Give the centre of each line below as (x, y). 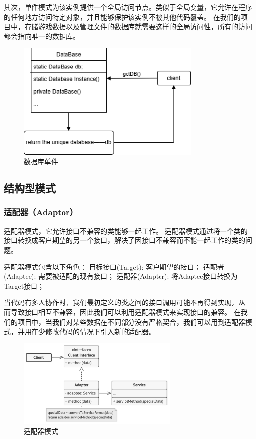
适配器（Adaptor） (41, 212)
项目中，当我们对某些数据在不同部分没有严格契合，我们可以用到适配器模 (135, 321)
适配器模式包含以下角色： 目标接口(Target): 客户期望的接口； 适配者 (114, 266)
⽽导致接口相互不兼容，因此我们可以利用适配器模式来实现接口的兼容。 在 (122, 312)
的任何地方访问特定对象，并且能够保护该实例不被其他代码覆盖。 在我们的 (122, 17)
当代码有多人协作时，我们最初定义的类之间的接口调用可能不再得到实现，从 (125, 302)
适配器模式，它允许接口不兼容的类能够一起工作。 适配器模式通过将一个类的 (126, 230)
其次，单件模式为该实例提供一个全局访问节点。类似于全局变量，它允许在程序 (128, 7)
